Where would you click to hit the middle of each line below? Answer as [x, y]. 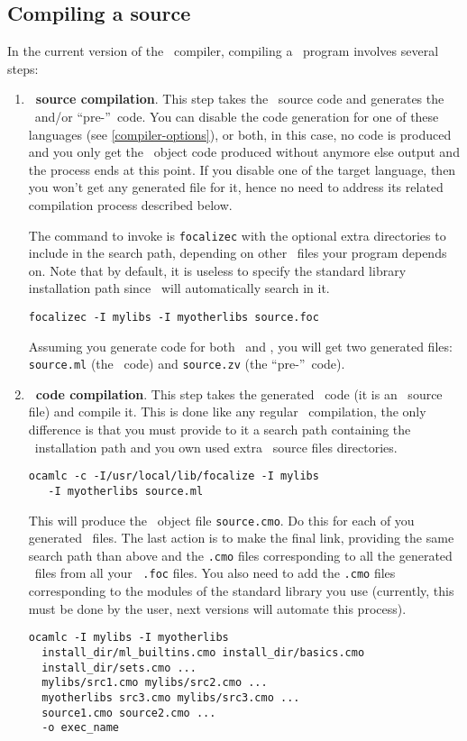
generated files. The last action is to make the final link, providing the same [241, 538]
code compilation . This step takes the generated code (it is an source [239, 393]
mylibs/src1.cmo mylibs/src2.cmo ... [155, 683]
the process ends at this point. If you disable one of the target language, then [242, 169]
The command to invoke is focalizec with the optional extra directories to [237, 235]
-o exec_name [81, 728]
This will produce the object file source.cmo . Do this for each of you [221, 520]
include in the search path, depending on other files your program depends [238, 253]
